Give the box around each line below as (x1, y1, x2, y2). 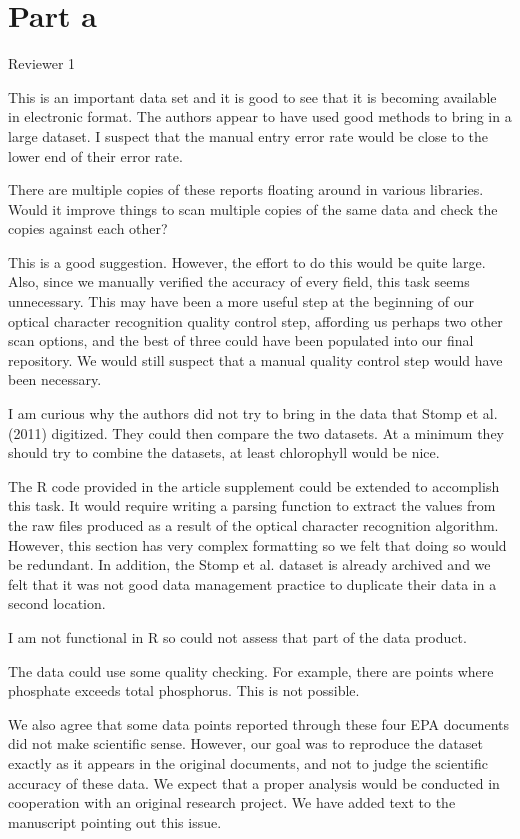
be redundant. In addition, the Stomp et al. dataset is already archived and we (8, 554, 491, 575)
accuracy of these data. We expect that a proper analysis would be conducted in (8, 772, 500, 793)
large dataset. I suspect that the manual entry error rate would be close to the (8, 125, 489, 146)
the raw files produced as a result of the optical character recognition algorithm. (8, 515, 499, 535)
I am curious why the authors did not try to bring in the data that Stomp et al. (8, 403, 498, 424)
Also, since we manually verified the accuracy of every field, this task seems (8, 271, 470, 292)
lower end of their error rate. (8, 145, 183, 166)
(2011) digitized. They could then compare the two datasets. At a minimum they (8, 422, 504, 443)
